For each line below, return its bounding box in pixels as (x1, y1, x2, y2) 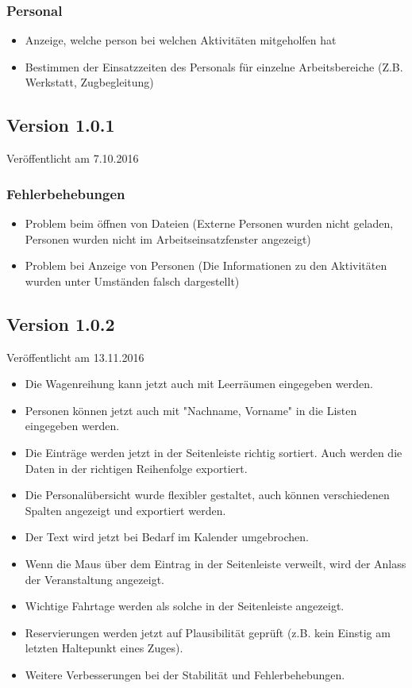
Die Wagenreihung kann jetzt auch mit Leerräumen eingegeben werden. (25, 375, 373, 392)
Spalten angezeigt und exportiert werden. (25, 502, 226, 518)
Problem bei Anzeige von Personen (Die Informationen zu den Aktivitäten (25, 257, 387, 274)
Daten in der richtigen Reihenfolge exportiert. (25, 459, 248, 476)
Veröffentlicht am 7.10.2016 (6, 150, 139, 167)
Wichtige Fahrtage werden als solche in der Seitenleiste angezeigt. (25, 598, 345, 614)
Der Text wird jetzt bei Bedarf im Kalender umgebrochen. (25, 528, 309, 545)
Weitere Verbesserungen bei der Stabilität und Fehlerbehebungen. (25, 666, 345, 682)
